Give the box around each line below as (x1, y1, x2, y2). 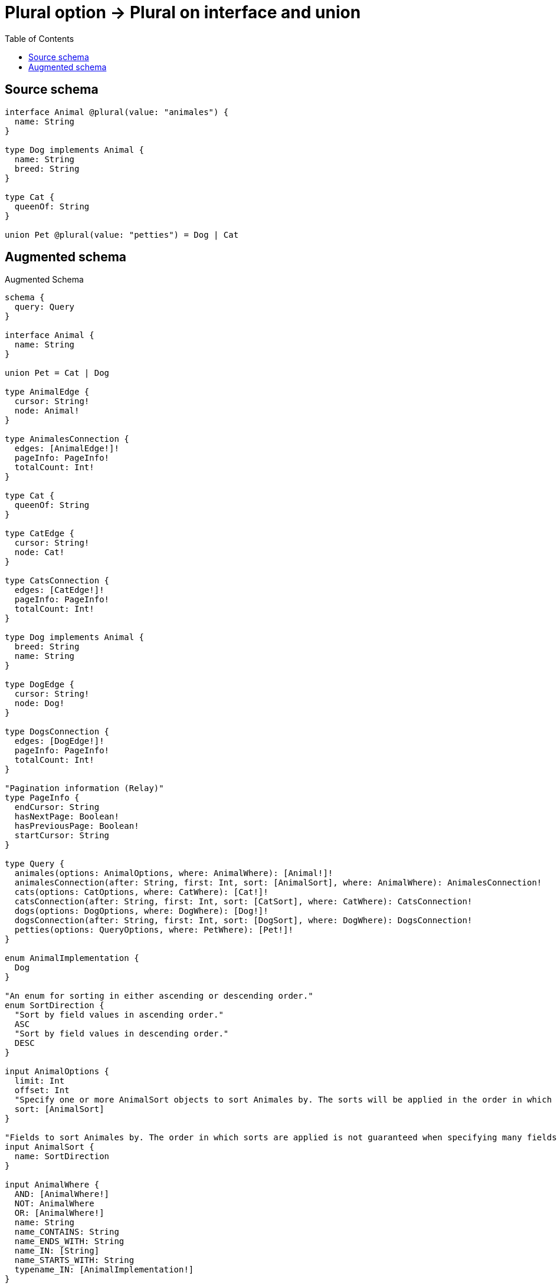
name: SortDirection (14, 1152, 110, 1162)
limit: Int (14, 1076, 65, 1086)
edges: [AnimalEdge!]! (14, 444, 119, 454)
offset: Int (14, 1085, 70, 1095)
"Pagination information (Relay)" (5, 783, 164, 793)
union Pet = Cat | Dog (5, 368, 110, 378)
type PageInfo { (5, 793, 80, 803)
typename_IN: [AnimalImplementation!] (14, 1265, 194, 1275)
